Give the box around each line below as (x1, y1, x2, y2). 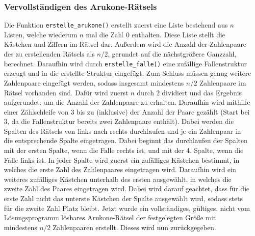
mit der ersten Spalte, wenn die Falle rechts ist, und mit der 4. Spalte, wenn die (4, 145, 244, 155)
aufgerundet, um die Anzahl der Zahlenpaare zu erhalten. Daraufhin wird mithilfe (4, 97, 250, 107)
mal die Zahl (86, 29, 124, 39)
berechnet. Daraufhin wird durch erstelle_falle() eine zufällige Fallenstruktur (4, 58, 247, 68)
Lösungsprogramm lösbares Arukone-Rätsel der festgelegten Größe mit (4, 212, 216, 223)
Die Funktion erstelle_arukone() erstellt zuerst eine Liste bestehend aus (4, 20, 228, 30)
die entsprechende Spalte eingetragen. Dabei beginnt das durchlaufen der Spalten (4, 135, 248, 146)
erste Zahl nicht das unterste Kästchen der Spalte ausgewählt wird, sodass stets (4, 193, 243, 204)
